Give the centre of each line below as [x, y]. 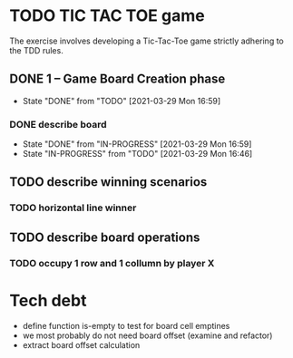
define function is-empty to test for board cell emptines [126, 325]
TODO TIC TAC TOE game [107, 16]
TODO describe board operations [105, 237]
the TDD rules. [36, 50]
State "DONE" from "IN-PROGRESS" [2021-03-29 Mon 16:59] [137, 144]
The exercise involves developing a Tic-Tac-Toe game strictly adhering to [146, 41]
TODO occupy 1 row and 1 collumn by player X [112, 263]
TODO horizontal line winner [73, 208]
